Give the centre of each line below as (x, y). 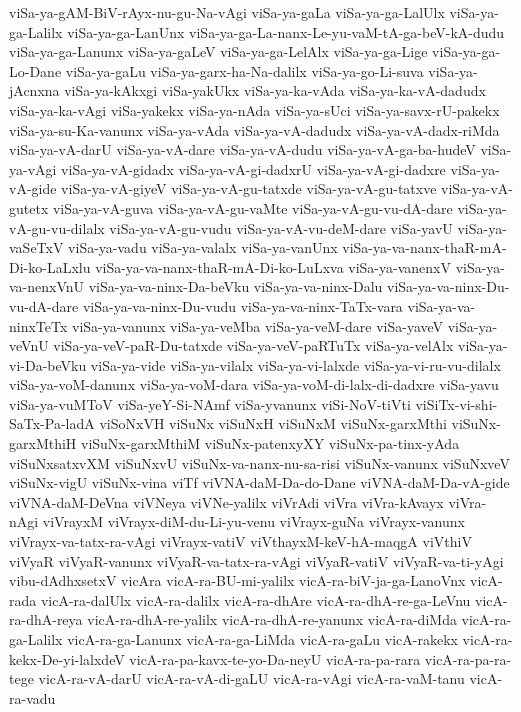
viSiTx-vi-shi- (456, 403)
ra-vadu (32, 697)
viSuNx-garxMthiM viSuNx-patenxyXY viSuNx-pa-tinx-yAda (270, 443)
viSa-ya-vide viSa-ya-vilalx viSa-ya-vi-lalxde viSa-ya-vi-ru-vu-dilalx (295, 364)
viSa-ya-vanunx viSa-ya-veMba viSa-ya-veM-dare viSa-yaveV (258, 325)
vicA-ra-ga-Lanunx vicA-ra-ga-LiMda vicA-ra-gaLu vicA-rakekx (262, 639)
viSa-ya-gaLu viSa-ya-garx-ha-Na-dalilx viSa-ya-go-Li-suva (244, 70)
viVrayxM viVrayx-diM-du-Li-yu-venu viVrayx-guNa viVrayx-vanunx (253, 521)
